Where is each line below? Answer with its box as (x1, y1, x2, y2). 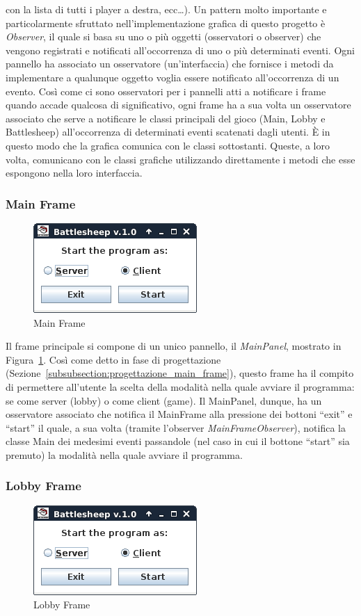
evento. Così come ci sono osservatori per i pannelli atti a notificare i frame (6, 83, 326, 98)
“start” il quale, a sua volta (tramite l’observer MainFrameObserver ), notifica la (6, 420, 346, 435)
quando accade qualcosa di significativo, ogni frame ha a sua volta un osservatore (6, 97, 351, 112)
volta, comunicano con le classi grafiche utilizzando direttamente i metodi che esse (6, 152, 355, 166)
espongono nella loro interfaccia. (6, 165, 143, 180)
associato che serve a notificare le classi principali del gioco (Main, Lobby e (6, 111, 326, 125)
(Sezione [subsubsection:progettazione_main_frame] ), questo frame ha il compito (6, 366, 354, 380)
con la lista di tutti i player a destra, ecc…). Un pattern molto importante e (6, 2, 327, 16)
